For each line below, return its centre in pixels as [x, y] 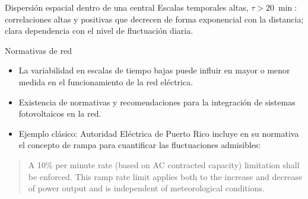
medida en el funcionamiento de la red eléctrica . [106, 81]
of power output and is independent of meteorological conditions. [146, 188]
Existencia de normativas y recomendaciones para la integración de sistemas [157, 102]
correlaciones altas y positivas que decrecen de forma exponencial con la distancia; [154, 19]
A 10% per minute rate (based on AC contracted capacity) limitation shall [164, 164]
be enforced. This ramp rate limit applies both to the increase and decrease [165, 176]
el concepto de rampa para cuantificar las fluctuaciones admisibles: [140, 145]
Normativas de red [38, 50]
